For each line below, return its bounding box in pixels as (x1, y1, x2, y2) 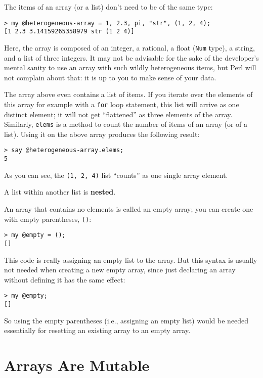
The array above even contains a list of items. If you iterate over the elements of (4, 89, 253, 100)
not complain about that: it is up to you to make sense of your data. (4, 72, 216, 82)
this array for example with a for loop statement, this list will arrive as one (4, 99, 239, 109)
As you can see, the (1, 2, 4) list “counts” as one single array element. (4, 169, 228, 180)
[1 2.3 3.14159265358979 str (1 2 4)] (4, 28, 135, 35)
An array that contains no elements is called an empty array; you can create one (4, 204, 253, 214)
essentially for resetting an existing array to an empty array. (4, 325, 191, 336)
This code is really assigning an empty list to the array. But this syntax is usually (4, 254, 257, 265)
